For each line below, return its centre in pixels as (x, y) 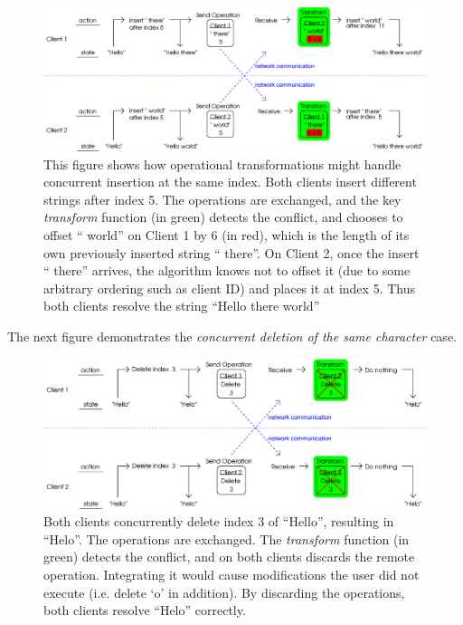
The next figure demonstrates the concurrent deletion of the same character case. (232, 336)
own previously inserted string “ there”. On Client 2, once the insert (231, 252)
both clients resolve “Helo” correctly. (145, 610)
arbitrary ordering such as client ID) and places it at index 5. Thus (229, 288)
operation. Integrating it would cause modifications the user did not (231, 574)
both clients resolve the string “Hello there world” (182, 306)
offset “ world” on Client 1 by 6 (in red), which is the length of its (227, 234)
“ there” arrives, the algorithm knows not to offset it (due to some (227, 270)
